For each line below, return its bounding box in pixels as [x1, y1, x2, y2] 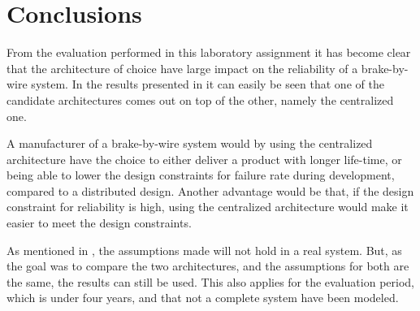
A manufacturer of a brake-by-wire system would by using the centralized [6, 135, 373, 152]
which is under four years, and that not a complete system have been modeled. [6, 289, 399, 306]
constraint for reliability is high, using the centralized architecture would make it [6, 198, 409, 215]
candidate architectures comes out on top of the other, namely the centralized [6, 91, 394, 108]
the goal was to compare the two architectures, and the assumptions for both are [6, 257, 409, 274]
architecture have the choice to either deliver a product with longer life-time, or [6, 150, 402, 167]
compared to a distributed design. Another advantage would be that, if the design [6, 182, 414, 199]
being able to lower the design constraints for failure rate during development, [6, 166, 395, 184]
